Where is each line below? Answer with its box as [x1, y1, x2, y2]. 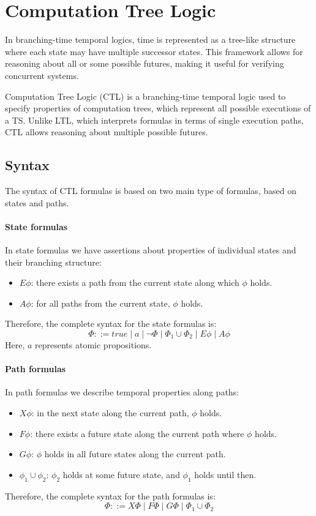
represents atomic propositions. [35, 338, 152, 351]
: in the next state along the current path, [31, 406, 189, 419]
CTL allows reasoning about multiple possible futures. [5, 125, 208, 138]
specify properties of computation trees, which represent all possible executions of [5, 102, 311, 114]
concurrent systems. [5, 69, 79, 81]
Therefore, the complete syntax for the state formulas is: [5, 317, 217, 330]
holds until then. [194, 468, 257, 480]
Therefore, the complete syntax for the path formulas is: [5, 489, 216, 502]
